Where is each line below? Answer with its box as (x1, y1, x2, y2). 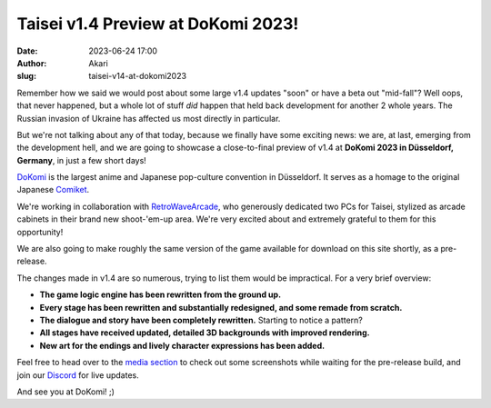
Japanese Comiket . (16, 184, 90, 195)
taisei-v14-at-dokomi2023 (88, 71, 186, 82)
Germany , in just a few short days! (16, 154, 147, 165)
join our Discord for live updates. (16, 369, 140, 381)
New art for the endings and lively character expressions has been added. (39, 340, 326, 351)
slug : (16, 71, 36, 82)
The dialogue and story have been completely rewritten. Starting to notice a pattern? (39, 314, 363, 325)
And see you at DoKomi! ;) (16, 386, 115, 397)
